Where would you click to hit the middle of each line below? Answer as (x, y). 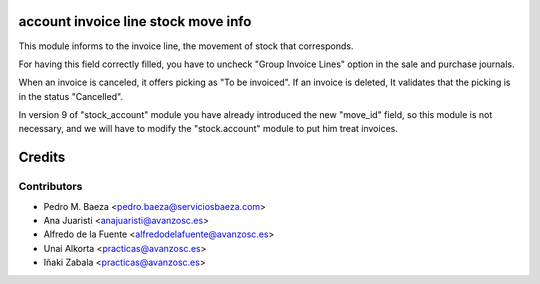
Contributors (50, 187)
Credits (42, 157)
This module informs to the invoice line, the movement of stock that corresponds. (186, 46)
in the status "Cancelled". (71, 96)
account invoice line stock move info (135, 21)
